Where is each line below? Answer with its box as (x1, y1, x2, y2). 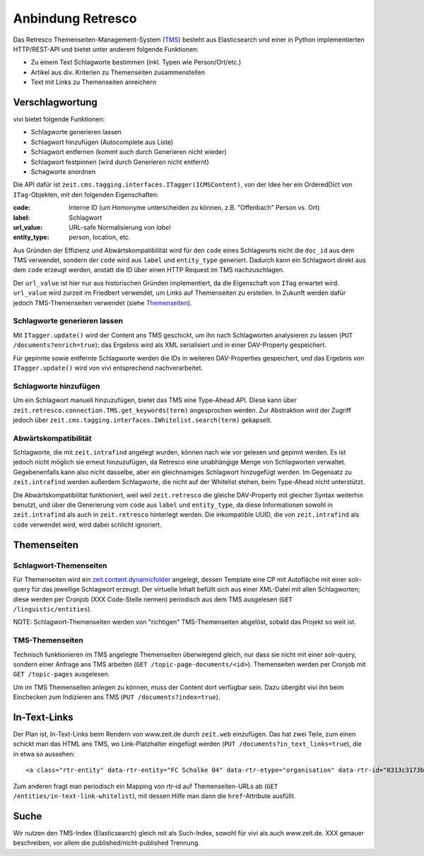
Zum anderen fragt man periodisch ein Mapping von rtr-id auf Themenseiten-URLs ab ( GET (13, 782, 278, 790)
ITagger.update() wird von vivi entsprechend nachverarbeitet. (13, 363, 204, 372)
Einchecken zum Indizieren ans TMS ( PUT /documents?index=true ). (13, 693, 220, 701)
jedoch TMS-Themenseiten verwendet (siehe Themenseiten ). (13, 298, 192, 307)
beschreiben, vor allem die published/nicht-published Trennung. (13, 838, 201, 848)
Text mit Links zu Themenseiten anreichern (30, 78, 157, 86)
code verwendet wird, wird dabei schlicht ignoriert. (13, 520, 162, 529)
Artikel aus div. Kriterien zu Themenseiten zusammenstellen (30, 68, 205, 76)
